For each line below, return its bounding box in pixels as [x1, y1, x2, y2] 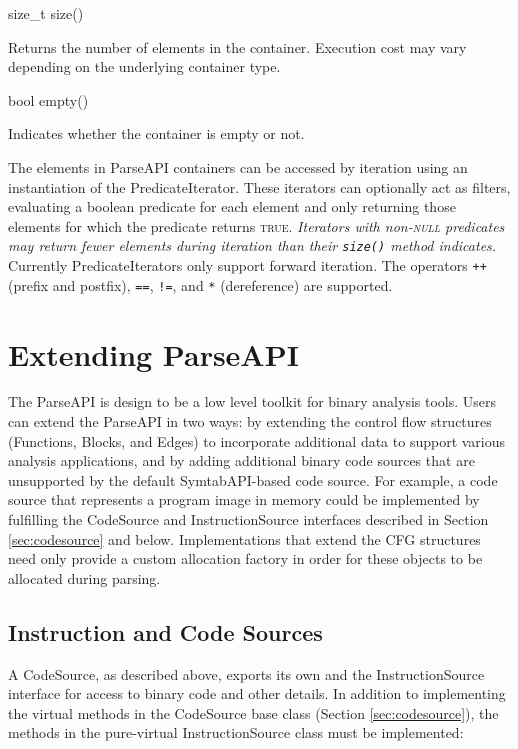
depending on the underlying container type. [8, 56, 281, 77]
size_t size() [8, 3, 84, 23]
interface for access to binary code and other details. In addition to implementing [8, 683, 506, 704]
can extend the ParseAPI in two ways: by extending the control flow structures [8, 411, 492, 432]
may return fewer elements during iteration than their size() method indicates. [8, 235, 497, 256]
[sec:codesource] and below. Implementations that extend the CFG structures [8, 528, 481, 549]
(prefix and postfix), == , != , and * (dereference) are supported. [8, 274, 393, 295]
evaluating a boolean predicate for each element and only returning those [8, 196, 456, 217]
